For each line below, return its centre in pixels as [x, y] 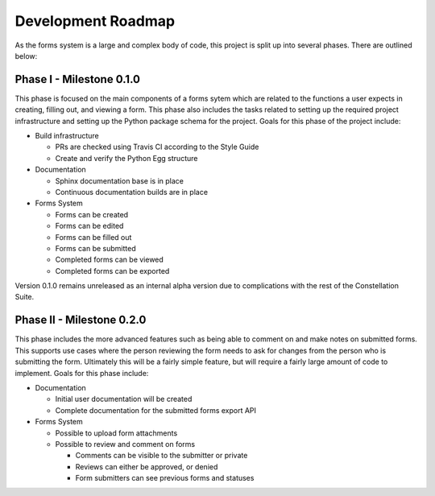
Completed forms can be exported [112, 271]
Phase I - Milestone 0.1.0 [78, 79]
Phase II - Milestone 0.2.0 [81, 320]
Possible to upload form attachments [116, 433]
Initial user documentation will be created [124, 399]
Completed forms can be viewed [110, 260]
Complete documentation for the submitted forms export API [156, 410]
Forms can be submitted [95, 248]
